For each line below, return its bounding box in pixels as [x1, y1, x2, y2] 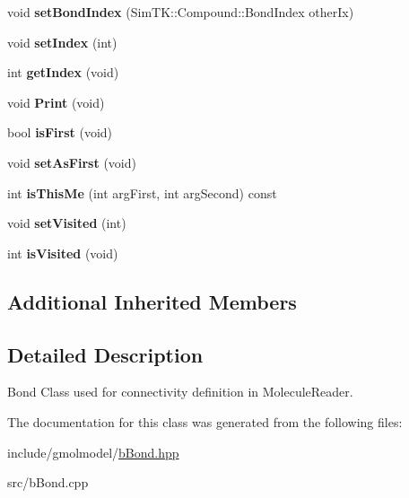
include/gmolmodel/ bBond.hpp [7, 442, 179, 461]
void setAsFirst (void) [7, 153, 136, 171]
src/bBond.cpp [7, 473, 89, 492]
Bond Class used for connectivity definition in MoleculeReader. [7, 382, 353, 401]
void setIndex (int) [7, 32, 117, 51]
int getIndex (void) [7, 63, 119, 82]
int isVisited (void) [7, 243, 118, 262]
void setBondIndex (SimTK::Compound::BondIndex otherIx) [7, 3, 354, 21]
